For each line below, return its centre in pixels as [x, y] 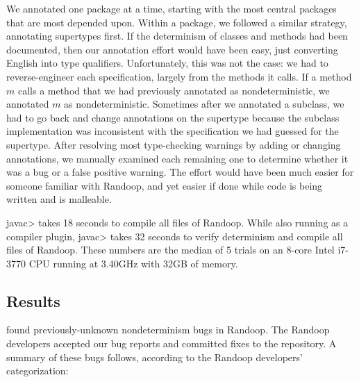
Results [33, 300]
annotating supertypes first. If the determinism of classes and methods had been [177, 36]
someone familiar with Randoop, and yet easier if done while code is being [165, 185]
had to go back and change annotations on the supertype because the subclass [173, 117]
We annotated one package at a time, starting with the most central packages [172, 8]
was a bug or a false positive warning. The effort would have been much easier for [180, 172]
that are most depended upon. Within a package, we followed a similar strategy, [177, 22]
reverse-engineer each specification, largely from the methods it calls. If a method [179, 76]
